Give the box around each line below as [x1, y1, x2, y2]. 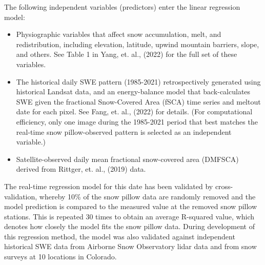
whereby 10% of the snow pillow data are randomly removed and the [39, 191, 256, 201]
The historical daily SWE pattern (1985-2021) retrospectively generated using [16, 76, 261, 87]
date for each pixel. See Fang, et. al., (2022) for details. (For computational [16, 106, 253, 117]
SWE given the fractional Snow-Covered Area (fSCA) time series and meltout [16, 96, 261, 107]
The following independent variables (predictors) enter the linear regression [4, 2, 240, 12]
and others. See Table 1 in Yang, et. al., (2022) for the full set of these [16, 49, 237, 59]
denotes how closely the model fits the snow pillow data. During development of [4, 221, 255, 232]
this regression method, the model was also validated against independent [4, 231, 235, 241]
